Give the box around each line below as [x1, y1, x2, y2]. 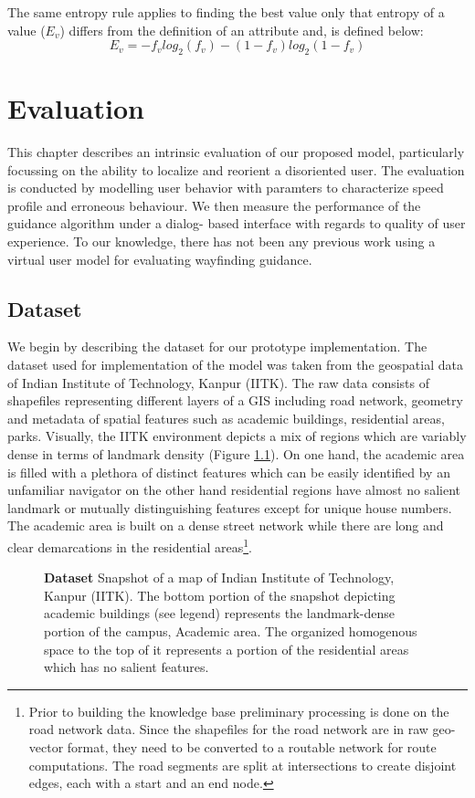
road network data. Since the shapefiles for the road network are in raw [28, 719, 428, 739]
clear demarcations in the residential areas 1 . [7, 535, 252, 556]
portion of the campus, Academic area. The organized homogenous [44, 622, 417, 641]
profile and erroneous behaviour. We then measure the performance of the [7, 195, 421, 215]
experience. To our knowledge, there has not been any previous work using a [7, 232, 436, 251]
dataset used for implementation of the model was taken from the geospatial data [7, 355, 463, 374]
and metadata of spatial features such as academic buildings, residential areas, [7, 408, 445, 427]
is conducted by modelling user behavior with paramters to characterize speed [7, 178, 444, 197]
